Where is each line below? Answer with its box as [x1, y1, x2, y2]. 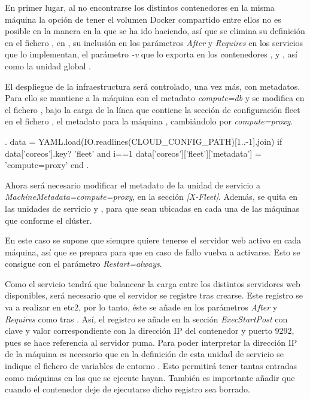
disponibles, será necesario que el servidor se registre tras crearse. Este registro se [5, 289, 303, 301]
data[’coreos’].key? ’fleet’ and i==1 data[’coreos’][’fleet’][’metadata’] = [5, 147, 262, 159]
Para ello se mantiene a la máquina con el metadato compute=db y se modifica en [5, 92, 305, 104]
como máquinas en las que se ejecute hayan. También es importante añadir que [5, 371, 295, 383]
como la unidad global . [5, 59, 91, 72]
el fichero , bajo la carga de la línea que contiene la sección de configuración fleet [5, 103, 300, 115]
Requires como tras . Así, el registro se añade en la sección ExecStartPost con [5, 312, 288, 325]
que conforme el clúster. [5, 214, 92, 226]
